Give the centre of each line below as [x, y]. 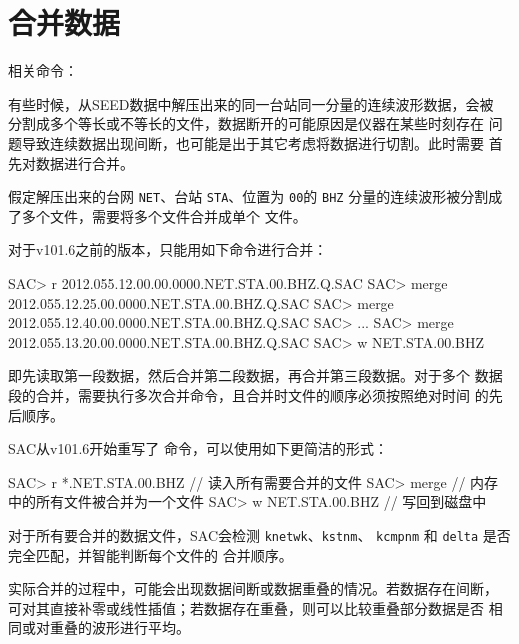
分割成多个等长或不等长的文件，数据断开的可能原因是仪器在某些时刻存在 [246, 123]
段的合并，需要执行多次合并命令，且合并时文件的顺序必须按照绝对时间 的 [248, 394]
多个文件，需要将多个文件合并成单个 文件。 [164, 215]
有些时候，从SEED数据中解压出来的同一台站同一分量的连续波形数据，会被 [251, 103]
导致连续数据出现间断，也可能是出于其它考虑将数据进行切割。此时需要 [252, 142]
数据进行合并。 [84, 162]
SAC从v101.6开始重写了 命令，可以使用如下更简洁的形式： [198, 448]
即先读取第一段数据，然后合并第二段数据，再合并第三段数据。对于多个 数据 [255, 375]
